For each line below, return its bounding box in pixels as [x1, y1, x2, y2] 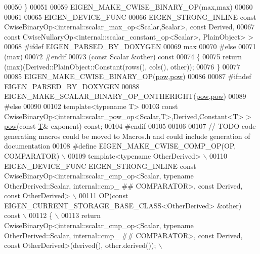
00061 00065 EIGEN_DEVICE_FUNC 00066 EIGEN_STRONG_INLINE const [4, 11, 256, 22]
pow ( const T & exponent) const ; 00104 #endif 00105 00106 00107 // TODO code [4, 121, 256, 131]
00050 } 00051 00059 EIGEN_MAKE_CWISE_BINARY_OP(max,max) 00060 [4, 2, 253, 12]
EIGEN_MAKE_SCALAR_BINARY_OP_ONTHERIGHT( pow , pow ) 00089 [4, 91, 246, 101]
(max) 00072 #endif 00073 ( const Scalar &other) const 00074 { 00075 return [4, 51, 242, 61]
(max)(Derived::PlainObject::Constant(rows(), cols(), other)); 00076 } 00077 [4, 61, 240, 71]
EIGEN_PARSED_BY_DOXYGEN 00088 [4, 81, 140, 91]
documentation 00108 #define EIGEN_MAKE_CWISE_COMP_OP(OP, [4, 140, 236, 151]
